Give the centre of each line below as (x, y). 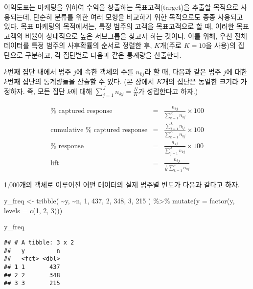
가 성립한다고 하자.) (168, 91)
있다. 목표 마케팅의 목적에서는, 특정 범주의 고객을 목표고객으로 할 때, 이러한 (119, 26)
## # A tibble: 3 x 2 (39, 242)
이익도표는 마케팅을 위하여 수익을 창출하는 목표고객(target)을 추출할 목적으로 (121, 7)
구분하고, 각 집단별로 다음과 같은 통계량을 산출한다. (103, 55)
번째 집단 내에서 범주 (39, 71)
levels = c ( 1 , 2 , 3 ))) (33, 210)
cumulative (67, 130)
